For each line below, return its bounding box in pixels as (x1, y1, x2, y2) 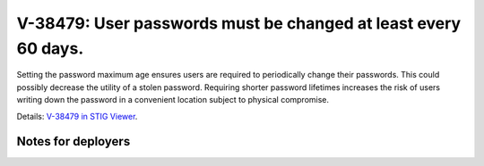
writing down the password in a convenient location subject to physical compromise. (16, 95, 330, 105)
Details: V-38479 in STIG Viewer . (16, 111, 138, 121)
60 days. (16, 38, 84, 58)
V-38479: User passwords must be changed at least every (16, 13, 462, 33)
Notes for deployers (16, 134, 131, 149)
